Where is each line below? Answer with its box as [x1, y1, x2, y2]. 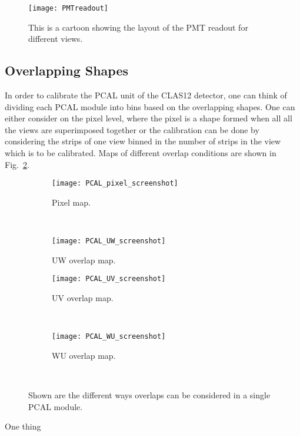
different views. [28, 32, 83, 45]
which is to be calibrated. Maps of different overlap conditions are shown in [5, 147, 276, 159]
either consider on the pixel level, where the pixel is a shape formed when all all [5, 112, 292, 124]
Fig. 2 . [5, 158, 29, 170]
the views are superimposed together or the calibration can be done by [5, 123, 259, 136]
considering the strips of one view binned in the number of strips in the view [5, 135, 281, 147]
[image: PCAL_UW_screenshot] [52, 237, 166, 246]
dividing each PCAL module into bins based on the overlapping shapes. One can [5, 100, 295, 113]
